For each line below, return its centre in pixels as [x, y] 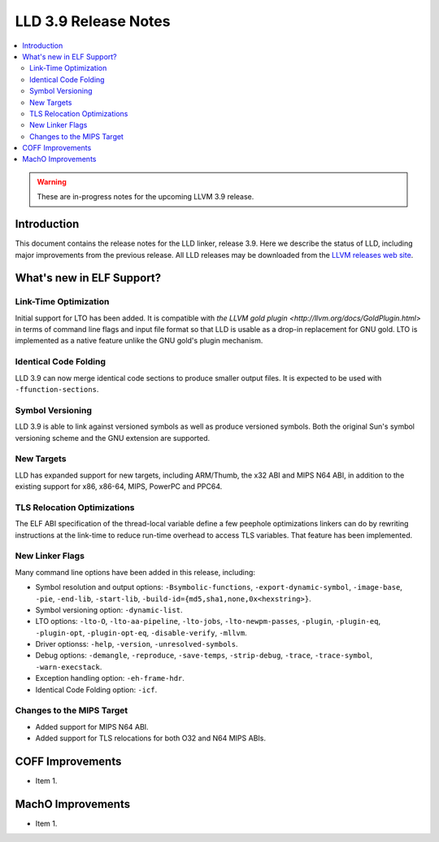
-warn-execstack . [69, 666]
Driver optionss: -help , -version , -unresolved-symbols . [137, 644]
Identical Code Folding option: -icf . [96, 689]
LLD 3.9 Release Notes [93, 21]
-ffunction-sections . [57, 389]
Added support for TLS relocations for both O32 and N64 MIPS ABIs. [150, 738]
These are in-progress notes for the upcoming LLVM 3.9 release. [146, 197]
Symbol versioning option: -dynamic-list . [109, 609]
